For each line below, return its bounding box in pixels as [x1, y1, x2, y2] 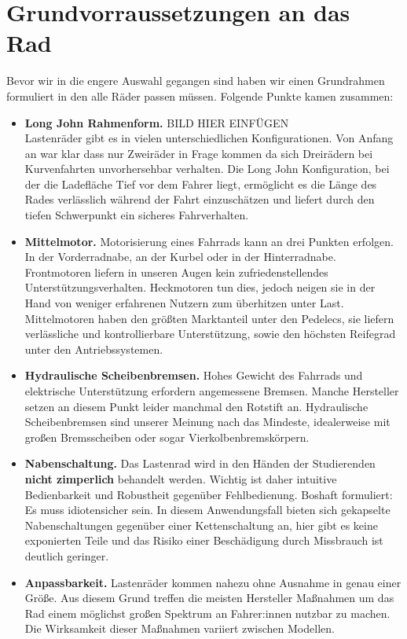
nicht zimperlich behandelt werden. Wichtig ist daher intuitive [24, 470, 337, 487]
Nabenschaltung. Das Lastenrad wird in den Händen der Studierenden [24, 455, 376, 472]
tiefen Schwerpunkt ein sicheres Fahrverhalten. [24, 207, 249, 223]
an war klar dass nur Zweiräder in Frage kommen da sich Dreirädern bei [24, 145, 373, 161]
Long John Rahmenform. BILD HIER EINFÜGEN [24, 114, 289, 130]
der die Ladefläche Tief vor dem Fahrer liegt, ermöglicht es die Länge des [24, 175, 377, 192]
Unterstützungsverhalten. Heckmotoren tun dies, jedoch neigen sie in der [24, 279, 376, 296]
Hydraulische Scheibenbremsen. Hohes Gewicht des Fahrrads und [24, 367, 363, 384]
